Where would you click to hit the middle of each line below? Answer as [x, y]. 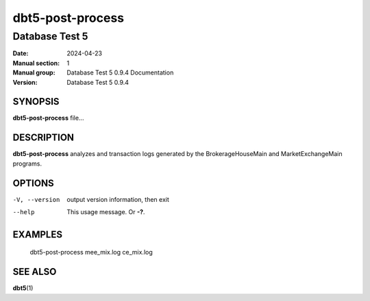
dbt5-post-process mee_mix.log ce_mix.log [91, 252]
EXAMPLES [38, 234]
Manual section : [36, 63]
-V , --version [36, 199]
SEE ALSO [35, 272]
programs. [27, 163]
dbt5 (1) [23, 288]
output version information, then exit [118, 199]
